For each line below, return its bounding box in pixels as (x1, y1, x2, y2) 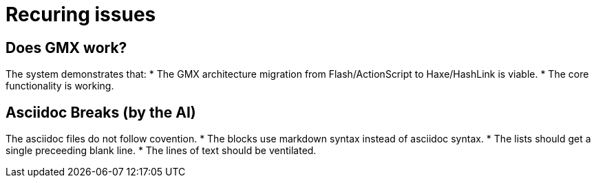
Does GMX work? (6, 39, 127, 56)
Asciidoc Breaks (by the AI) (6, 103, 196, 121)
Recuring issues (6, 3, 156, 26)
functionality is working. (6, 80, 114, 92)
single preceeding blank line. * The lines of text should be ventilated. (6, 144, 317, 157)
